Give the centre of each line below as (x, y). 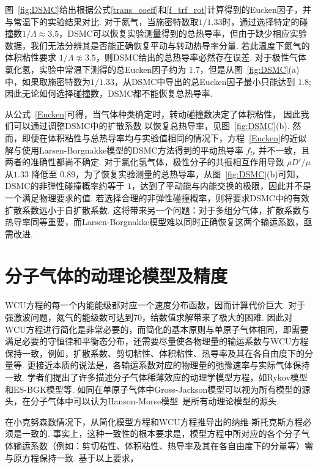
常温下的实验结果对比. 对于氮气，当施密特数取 (106, 21)
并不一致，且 (284, 150)
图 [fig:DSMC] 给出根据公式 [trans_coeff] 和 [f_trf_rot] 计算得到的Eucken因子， (154, 9)
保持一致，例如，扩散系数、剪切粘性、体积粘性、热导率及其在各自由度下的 (155, 353)
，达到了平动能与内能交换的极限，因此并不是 (222, 186)
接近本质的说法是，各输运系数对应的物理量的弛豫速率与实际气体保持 (173, 365)
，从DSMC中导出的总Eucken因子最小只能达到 (205, 81)
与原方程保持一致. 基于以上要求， (72, 457)
